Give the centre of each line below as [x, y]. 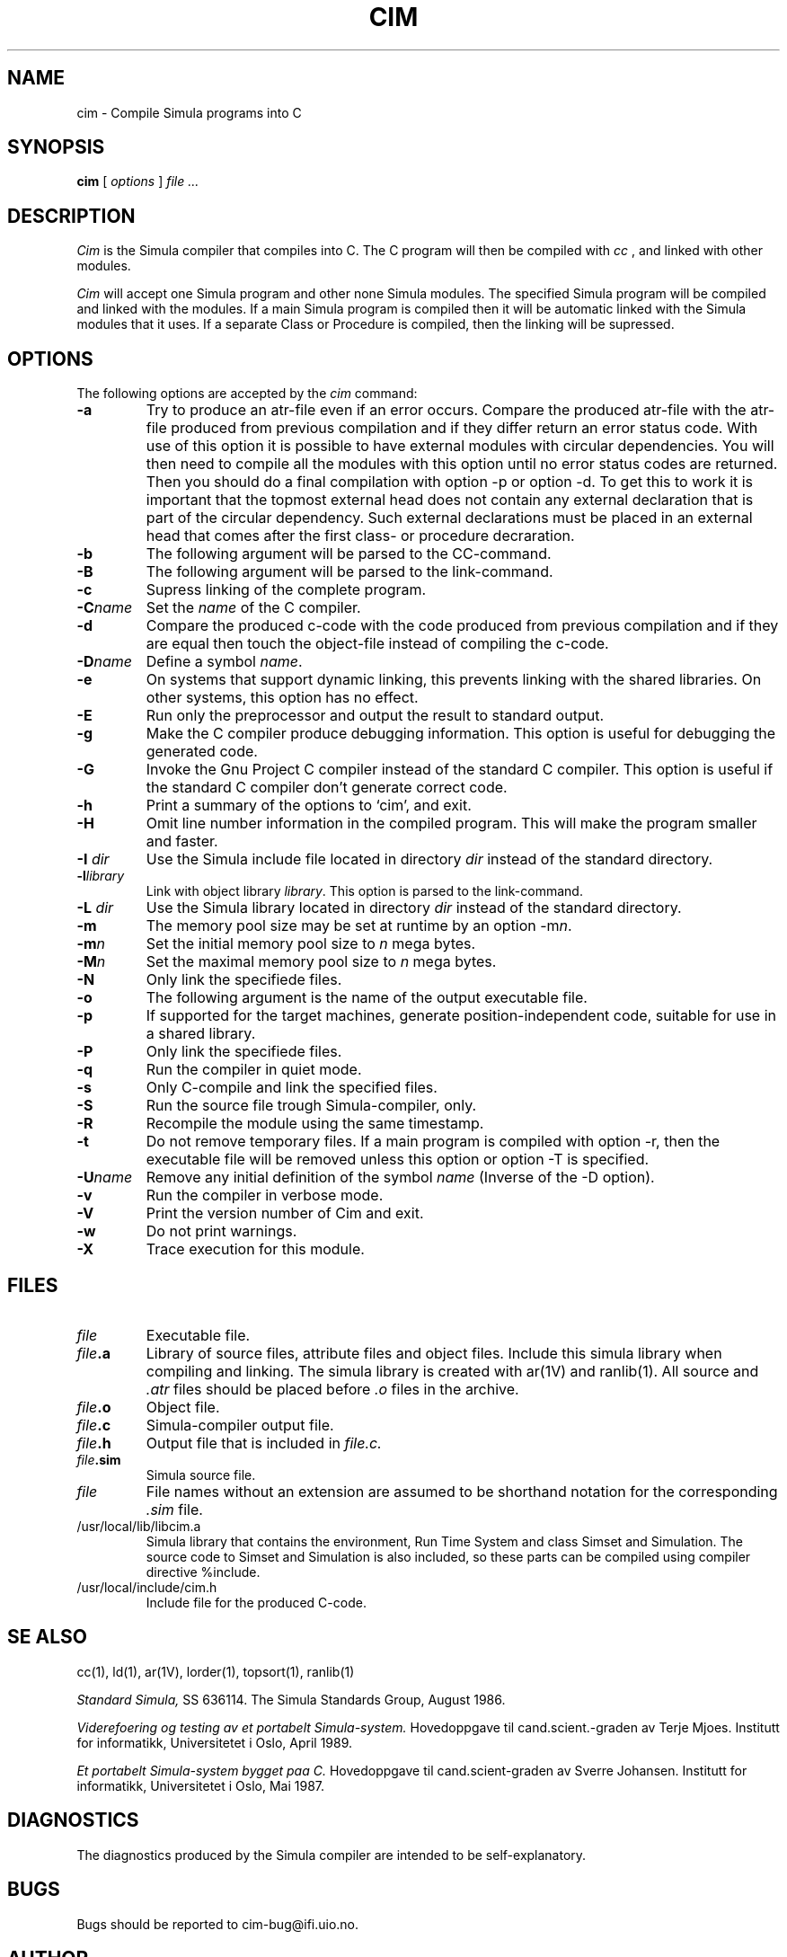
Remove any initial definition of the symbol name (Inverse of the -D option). [400, 1178]
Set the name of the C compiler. [253, 608]
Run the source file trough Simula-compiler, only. [311, 1106]
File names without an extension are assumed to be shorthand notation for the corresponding [462, 1491]
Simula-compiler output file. [240, 1425]
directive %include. [203, 1572]
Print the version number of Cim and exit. [285, 1213]
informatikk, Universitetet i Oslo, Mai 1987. [201, 1785]
